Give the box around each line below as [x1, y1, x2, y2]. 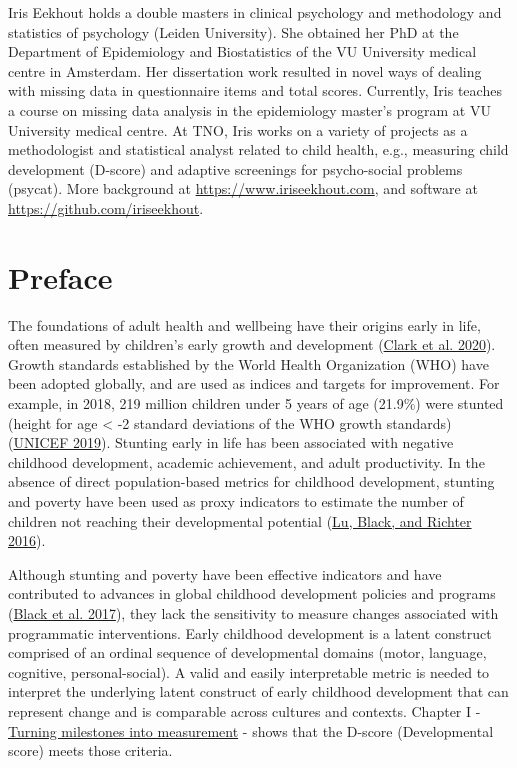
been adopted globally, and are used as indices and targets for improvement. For [8, 373, 500, 394]
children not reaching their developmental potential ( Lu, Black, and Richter [8, 510, 472, 531]
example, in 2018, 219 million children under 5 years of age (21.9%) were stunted [8, 393, 504, 414]
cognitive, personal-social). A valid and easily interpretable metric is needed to [8, 661, 490, 682]
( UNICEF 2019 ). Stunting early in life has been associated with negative [8, 432, 454, 453]
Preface [8, 256, 113, 297]
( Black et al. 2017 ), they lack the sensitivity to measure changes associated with [8, 602, 499, 623]
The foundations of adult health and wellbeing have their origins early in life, [8, 314, 481, 335]
